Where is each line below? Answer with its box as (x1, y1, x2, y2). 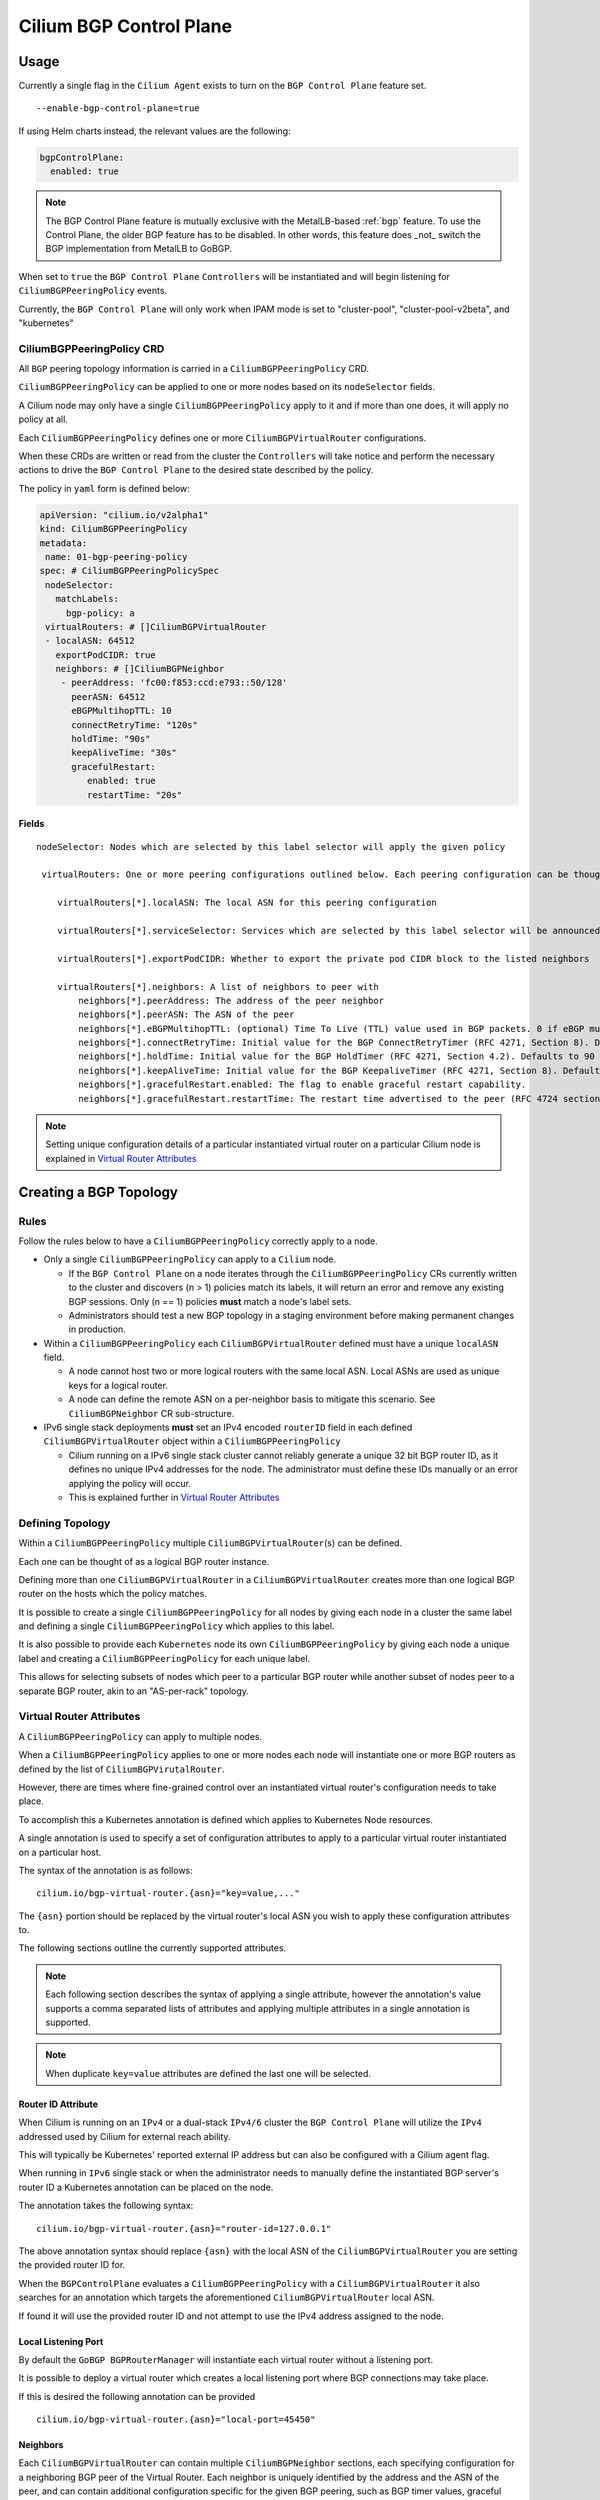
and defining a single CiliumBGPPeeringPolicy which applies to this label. (18, 1620, 335, 1632)
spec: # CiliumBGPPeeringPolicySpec (39, 565, 220, 577)
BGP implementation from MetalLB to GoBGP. (45, 243, 233, 255)
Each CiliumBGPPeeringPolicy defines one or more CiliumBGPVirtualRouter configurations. (18, 431, 427, 444)
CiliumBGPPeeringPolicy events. (18, 285, 168, 297)
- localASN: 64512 (45, 635, 135, 647)
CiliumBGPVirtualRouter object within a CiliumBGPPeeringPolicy (43, 1435, 341, 1447)
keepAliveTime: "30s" (71, 747, 177, 759)
